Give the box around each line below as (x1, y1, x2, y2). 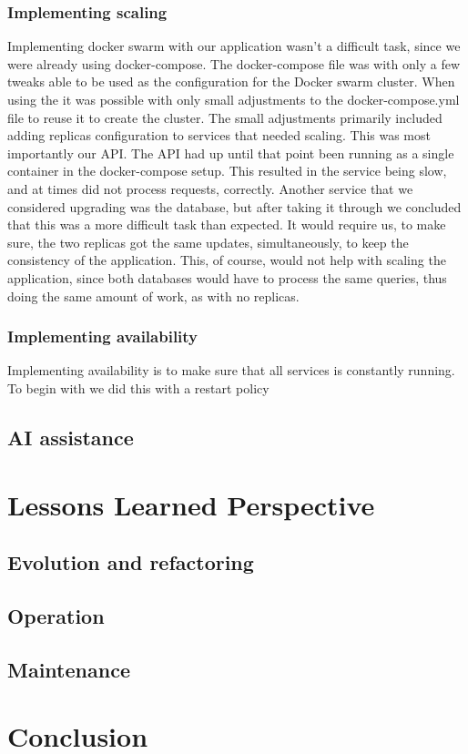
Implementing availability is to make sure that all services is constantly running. (7, 361, 455, 380)
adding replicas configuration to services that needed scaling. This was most (7, 126, 431, 145)
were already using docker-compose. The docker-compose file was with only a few (7, 54, 460, 73)
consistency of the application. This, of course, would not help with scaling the (7, 250, 446, 270)
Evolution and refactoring (7, 548, 254, 576)
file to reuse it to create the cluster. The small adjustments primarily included (7, 107, 443, 127)
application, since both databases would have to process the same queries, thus (7, 268, 447, 287)
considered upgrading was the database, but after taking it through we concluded (7, 197, 462, 216)
